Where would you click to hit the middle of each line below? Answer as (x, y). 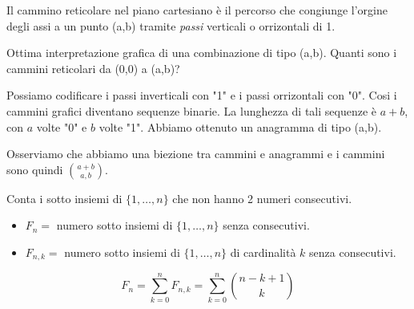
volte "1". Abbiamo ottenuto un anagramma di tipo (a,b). (240, 126)
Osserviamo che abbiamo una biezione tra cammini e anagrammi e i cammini (196, 154)
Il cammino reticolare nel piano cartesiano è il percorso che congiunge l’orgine (197, 10)
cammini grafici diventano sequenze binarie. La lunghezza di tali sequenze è (192, 110)
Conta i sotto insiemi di (64, 198)
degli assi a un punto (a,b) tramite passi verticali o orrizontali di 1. (171, 25)
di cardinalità (263, 252)
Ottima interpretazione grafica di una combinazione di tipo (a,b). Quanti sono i (202, 53)
